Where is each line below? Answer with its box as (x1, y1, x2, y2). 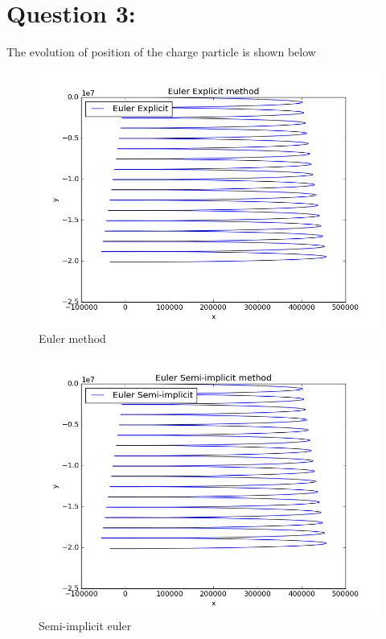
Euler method (39, 330, 106, 347)
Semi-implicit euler (39, 616, 132, 633)
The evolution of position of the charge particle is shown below (6, 43, 316, 60)
